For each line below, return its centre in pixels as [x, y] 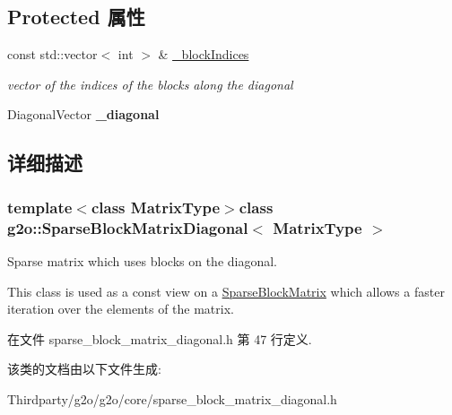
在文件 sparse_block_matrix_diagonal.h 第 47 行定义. [160, 338]
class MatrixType [156, 207]
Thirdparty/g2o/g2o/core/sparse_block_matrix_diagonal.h [172, 398]
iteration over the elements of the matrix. [121, 309]
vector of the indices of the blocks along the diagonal [150, 84]
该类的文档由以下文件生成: [84, 369]
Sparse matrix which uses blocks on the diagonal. [142, 260]
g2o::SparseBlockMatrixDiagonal [128, 227]
